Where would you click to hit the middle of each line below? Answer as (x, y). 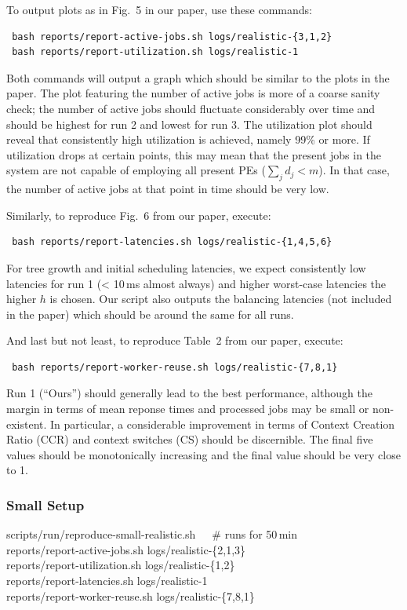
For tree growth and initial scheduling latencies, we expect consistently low (186, 267)
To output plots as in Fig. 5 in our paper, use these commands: (159, 9)
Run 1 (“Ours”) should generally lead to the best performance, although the (189, 393)
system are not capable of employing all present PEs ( (136, 170)
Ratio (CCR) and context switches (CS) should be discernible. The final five (190, 439)
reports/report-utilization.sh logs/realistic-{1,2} (121, 565)
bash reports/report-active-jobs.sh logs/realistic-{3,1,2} (172, 37)
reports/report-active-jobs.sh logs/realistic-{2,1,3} (126, 549)
